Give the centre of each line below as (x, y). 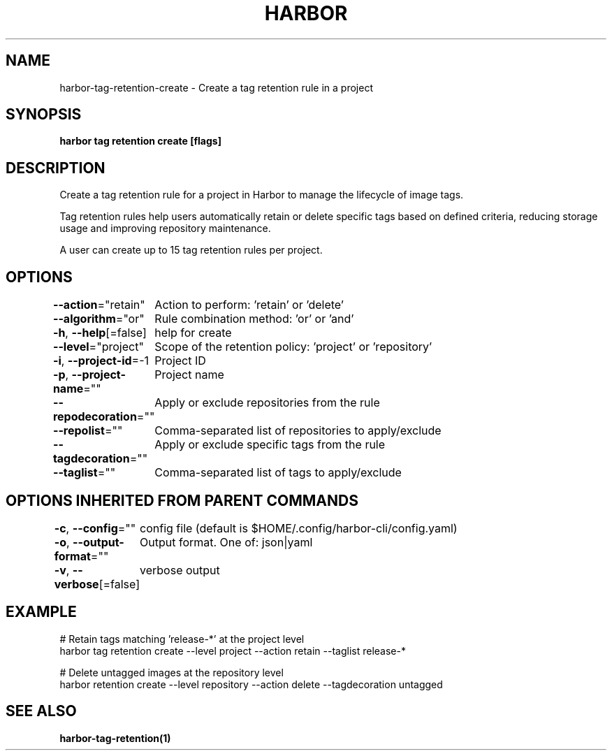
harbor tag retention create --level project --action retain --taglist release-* (233, 650)
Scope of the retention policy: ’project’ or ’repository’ (293, 347)
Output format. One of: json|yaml (226, 542)
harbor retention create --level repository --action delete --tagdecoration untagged (251, 684)
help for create (193, 333)
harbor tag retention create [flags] (140, 141)
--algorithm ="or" (99, 319)
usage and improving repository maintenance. (165, 228)
